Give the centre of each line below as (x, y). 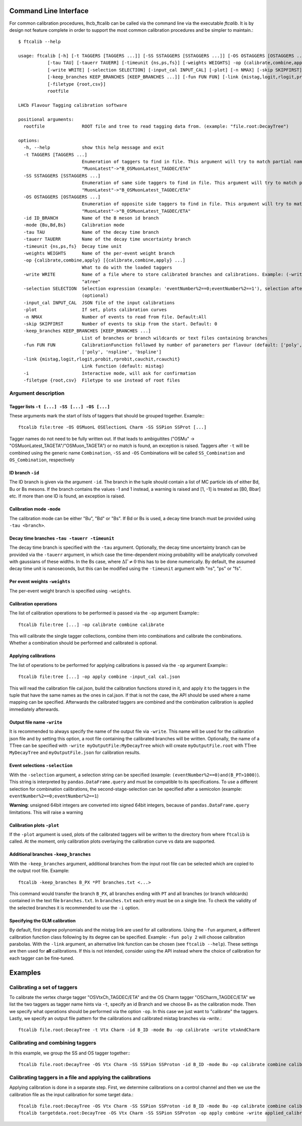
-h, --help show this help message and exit (94, 148)
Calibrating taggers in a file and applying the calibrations (80, 1077)
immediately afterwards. (34, 709)
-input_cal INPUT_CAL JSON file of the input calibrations (99, 303)
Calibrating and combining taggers (53, 1043)
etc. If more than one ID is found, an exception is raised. (67, 496)
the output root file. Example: (40, 871)
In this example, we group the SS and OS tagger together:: (70, 1053)
